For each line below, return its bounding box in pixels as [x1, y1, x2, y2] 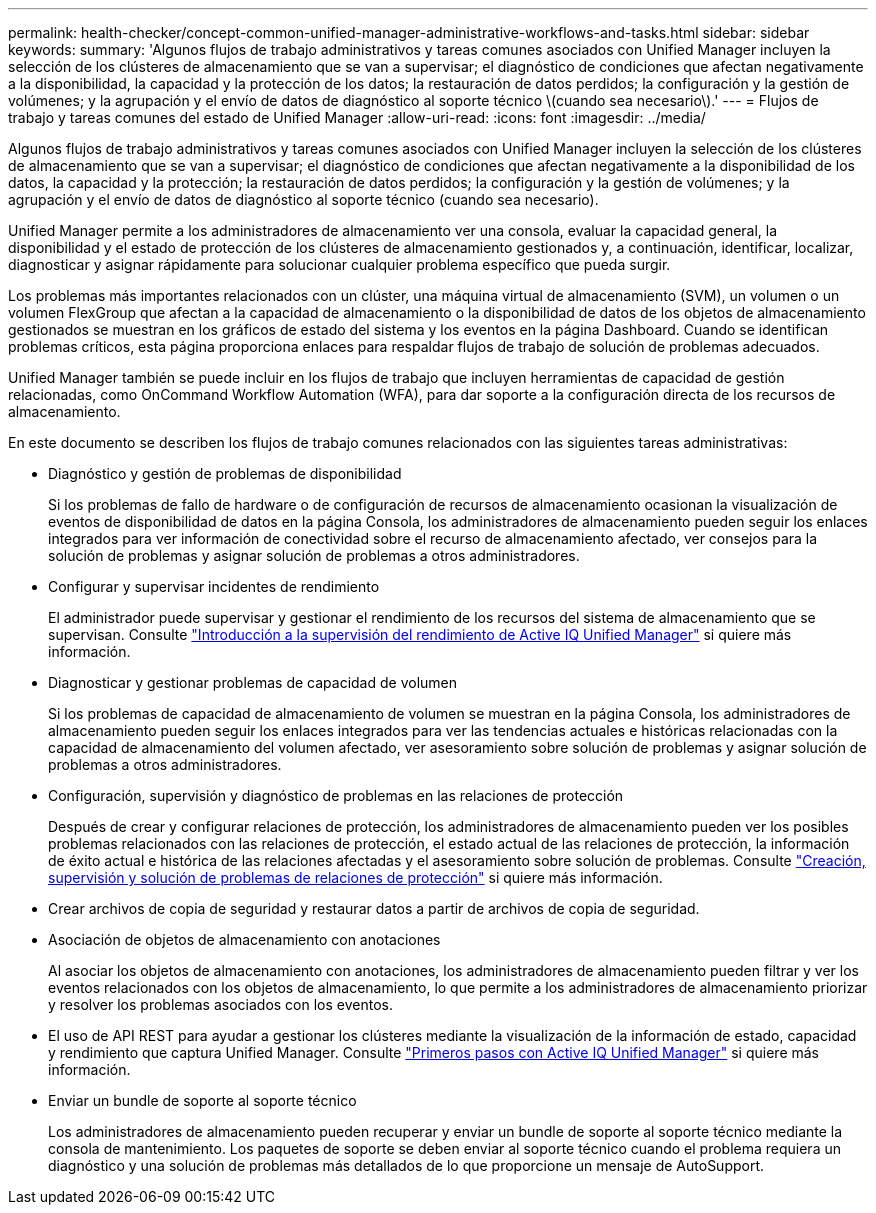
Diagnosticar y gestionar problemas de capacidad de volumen [48, 674, 458, 691]
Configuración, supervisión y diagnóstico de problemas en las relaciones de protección [48, 787, 624, 804]
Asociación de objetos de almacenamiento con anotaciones [48, 931, 441, 948]
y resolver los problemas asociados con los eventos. [48, 996, 393, 1013]
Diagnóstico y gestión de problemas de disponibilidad [48, 465, 402, 482]
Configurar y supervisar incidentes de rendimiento [48, 578, 380, 595]
